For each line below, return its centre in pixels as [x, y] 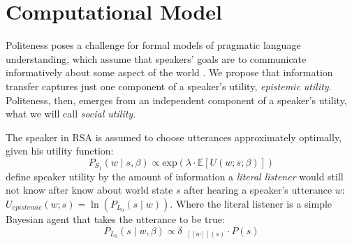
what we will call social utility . [71, 114]
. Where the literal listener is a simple [251, 203]
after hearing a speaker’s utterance [258, 190]
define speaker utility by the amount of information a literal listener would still [175, 176]
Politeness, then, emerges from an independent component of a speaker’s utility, [176, 100]
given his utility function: [60, 151]
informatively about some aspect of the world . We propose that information [169, 72]
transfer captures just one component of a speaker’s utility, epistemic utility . [169, 86]
